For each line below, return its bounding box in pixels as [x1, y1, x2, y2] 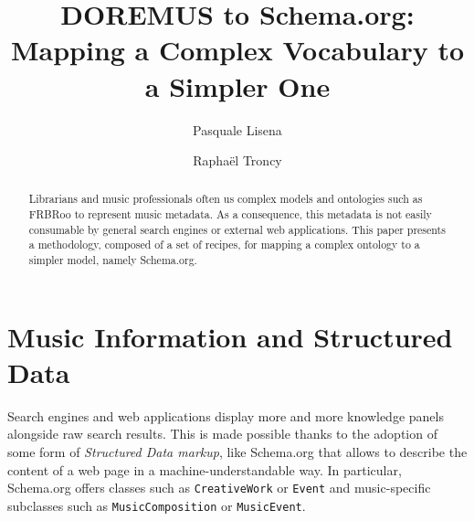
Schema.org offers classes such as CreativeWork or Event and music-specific [7, 478, 431, 497]
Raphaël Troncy [193, 151, 282, 170]
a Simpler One [144, 67, 331, 104]
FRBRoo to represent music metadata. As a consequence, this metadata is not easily [28, 207, 432, 222]
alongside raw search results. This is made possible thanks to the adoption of [7, 424, 437, 443]
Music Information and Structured [7, 317, 453, 355]
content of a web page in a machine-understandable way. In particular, [7, 460, 402, 479]
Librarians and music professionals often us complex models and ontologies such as [28, 191, 423, 207]
